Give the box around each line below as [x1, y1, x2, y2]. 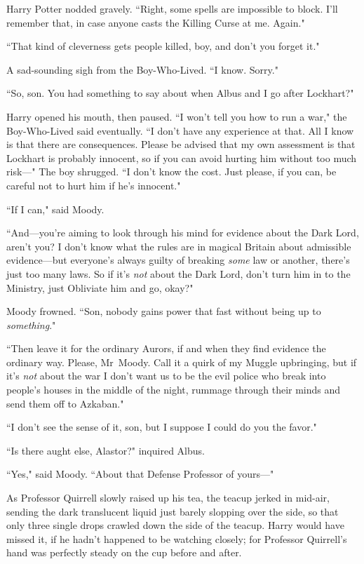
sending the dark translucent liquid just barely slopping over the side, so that [6, 504, 339, 518]
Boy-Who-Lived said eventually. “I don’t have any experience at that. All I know [6, 123, 354, 137]
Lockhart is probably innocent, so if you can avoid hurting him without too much [6, 150, 357, 165]
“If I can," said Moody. [6, 201, 105, 216]
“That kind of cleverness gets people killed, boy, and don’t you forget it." [6, 39, 320, 53]
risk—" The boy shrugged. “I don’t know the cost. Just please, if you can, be [6, 164, 337, 179]
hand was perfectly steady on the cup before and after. [6, 545, 242, 560]
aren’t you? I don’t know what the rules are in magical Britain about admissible [6, 239, 351, 253]
